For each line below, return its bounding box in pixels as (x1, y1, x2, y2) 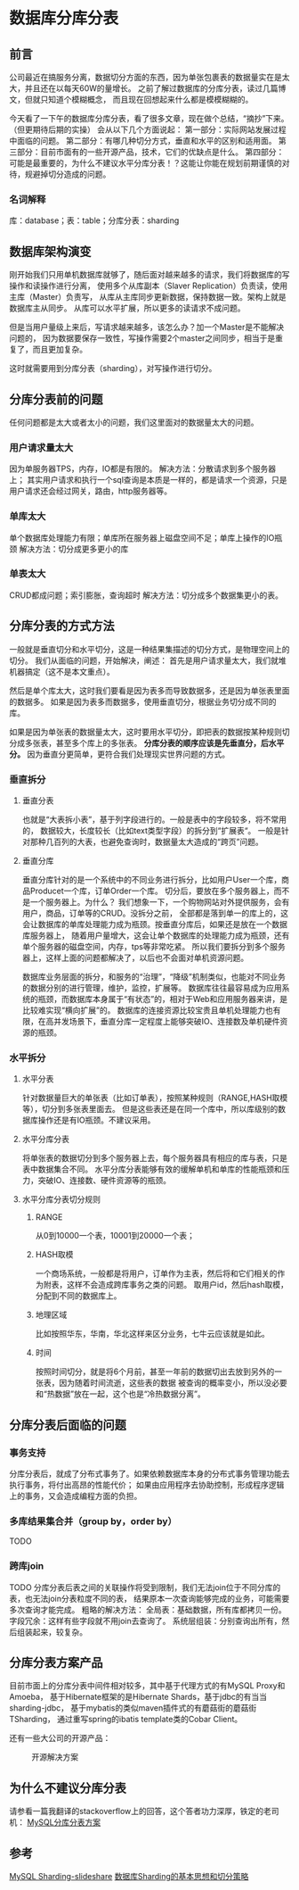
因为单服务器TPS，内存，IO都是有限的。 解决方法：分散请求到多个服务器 (9, 463, 277, 474)
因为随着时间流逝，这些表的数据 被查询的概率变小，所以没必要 (59, 1378, 287, 1388)
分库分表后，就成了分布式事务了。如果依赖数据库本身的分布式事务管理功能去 (9, 1468, 290, 1479)
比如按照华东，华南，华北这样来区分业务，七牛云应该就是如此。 (35, 1329, 270, 1339)
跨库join (9, 1560, 44, 1572)
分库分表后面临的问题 (9, 1417, 126, 1432)
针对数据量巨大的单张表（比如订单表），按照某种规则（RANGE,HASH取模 (21, 1092, 288, 1103)
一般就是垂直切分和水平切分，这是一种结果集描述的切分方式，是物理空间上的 (9, 643, 290, 654)
